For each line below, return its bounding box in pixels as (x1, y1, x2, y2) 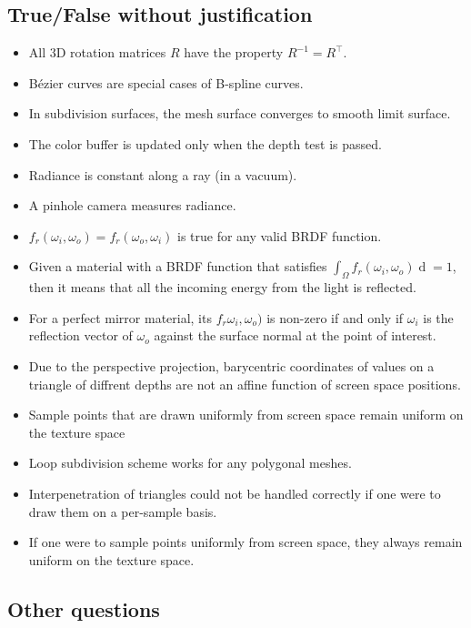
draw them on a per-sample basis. (28, 501, 217, 521)
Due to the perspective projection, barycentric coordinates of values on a (28, 356, 435, 375)
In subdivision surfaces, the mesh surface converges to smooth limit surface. (28, 104, 451, 123)
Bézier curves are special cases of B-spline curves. (28, 73, 304, 92)
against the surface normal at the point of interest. (154, 326, 436, 345)
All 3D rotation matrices (28, 43, 166, 62)
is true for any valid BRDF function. (176, 226, 382, 245)
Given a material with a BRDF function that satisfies (28, 257, 327, 276)
